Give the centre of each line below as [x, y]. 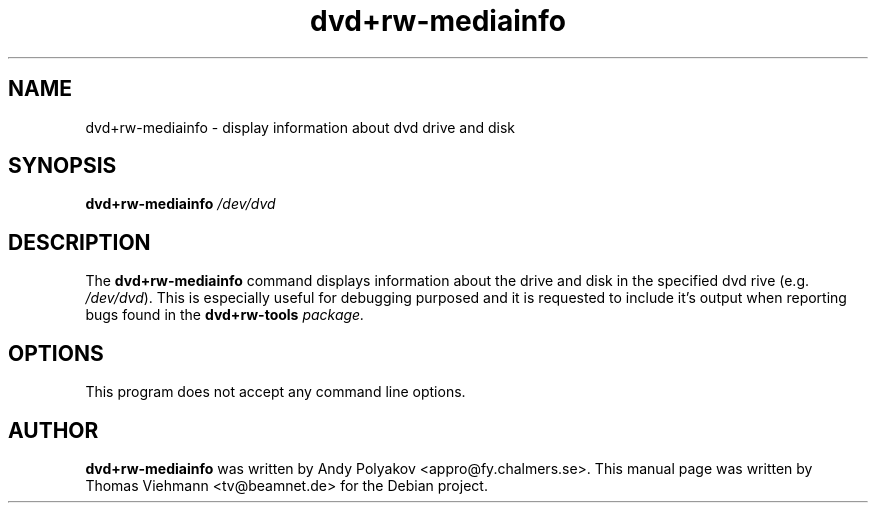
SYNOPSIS [62, 166]
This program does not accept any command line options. [275, 392]
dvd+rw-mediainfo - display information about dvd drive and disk [300, 127]
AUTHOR [53, 430]
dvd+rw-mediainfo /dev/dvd [180, 204]
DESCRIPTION [79, 242]
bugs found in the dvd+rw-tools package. [225, 315]
